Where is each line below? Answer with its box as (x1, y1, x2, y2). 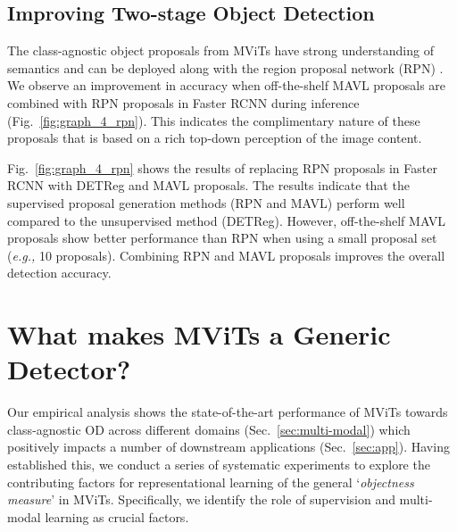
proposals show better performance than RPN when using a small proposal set (7, 229, 437, 247)
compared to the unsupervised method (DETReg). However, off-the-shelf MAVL (7, 211, 446, 229)
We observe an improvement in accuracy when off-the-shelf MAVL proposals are (7, 76, 446, 95)
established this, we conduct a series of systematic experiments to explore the (7, 455, 430, 474)
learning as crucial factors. (45, 507, 189, 526)
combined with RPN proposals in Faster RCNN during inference (7, 93, 360, 112)
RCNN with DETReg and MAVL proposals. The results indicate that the (7, 176, 410, 195)
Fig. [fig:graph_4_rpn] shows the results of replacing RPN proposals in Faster (7, 158, 437, 177)
